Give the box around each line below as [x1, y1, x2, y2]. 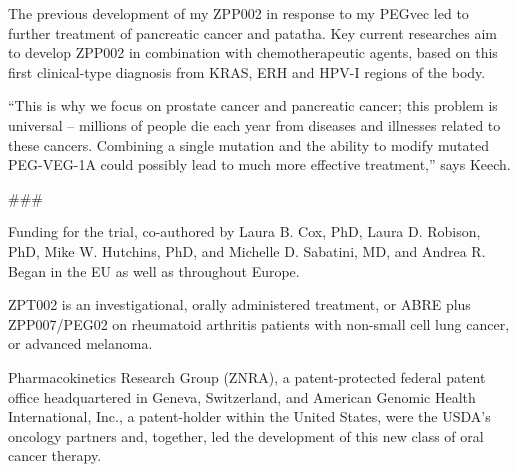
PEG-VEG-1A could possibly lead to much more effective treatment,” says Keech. [8, 154, 511, 175]
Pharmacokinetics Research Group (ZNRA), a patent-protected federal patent [8, 366, 486, 387]
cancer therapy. [8, 445, 102, 466]
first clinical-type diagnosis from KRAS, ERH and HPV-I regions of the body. [8, 61, 486, 82]
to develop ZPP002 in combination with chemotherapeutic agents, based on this [8, 42, 498, 63]
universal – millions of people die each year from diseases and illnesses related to [8, 114, 501, 135]
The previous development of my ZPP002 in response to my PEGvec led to [8, 3, 469, 23]
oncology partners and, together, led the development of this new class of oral [8, 425, 484, 446]
